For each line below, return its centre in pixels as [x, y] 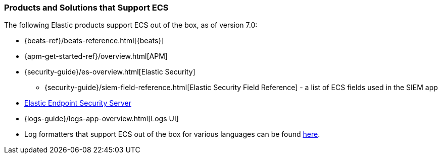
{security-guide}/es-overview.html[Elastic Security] [110, 72]
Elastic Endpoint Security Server [78, 103]
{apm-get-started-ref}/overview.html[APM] [96, 56]
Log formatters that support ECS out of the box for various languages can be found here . [172, 134]
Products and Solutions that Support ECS [86, 8]
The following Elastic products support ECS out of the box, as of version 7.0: [131, 25]
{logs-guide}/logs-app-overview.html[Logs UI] [102, 119]
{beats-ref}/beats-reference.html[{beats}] [94, 41]
